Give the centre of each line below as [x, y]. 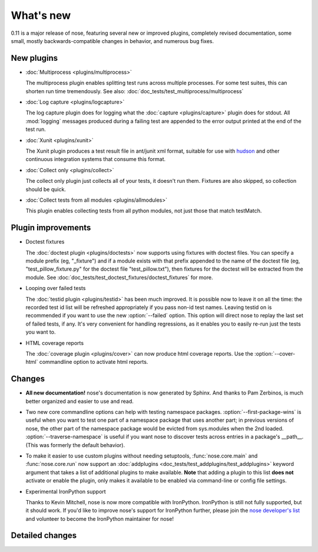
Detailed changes [44, 536]
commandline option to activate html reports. [94, 362]
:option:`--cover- [275, 353]
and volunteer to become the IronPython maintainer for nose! [100, 518]
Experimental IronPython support [66, 491]
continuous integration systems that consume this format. [96, 159]
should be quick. [46, 189]
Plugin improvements [51, 228]
